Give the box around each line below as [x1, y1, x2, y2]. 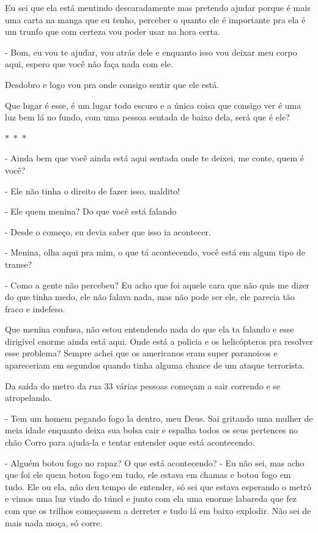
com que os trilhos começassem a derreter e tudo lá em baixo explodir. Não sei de [5, 504, 311, 516]
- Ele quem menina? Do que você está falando [5, 205, 177, 218]
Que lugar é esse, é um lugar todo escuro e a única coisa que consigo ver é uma [5, 98, 301, 111]
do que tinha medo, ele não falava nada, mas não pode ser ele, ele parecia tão [5, 290, 295, 303]
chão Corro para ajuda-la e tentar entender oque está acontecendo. [5, 436, 255, 449]
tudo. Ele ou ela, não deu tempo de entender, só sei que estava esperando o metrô [5, 480, 311, 493]
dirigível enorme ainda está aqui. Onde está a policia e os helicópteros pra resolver [5, 334, 313, 347]
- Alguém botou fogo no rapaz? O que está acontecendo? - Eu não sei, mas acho [5, 456, 305, 469]
